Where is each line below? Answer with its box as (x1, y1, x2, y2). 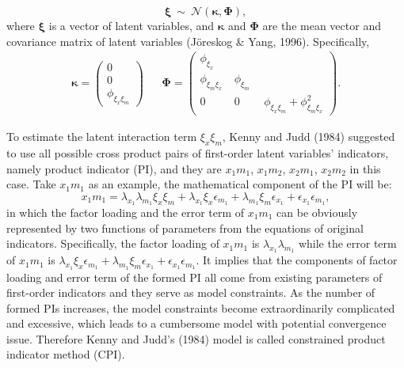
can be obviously (276, 203, 358, 220)
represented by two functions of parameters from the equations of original (6, 219, 364, 236)
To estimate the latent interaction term (6, 128, 197, 145)
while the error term (298, 235, 397, 252)
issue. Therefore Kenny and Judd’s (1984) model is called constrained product (6, 330, 386, 347)
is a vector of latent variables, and (48, 17, 215, 33)
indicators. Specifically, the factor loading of (6, 235, 219, 252)
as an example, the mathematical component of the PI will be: (88, 176, 392, 192)
